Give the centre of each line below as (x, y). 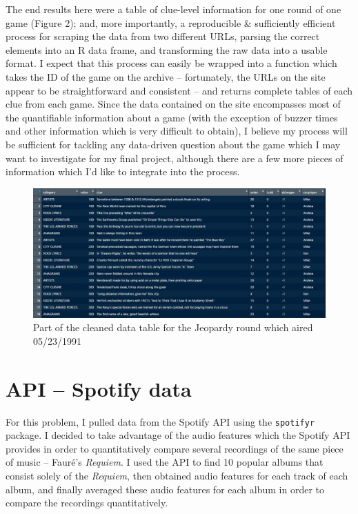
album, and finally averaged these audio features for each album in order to (165, 489)
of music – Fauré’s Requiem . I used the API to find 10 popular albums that (165, 462)
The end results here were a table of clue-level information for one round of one (173, 9)
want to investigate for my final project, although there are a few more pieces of (175, 158)
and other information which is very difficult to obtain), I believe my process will (177, 131)
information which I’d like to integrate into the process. (123, 171)
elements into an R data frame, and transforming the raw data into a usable (167, 49)
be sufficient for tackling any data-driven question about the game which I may (173, 144)
